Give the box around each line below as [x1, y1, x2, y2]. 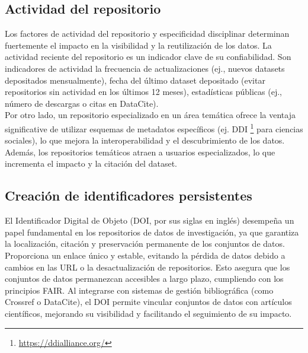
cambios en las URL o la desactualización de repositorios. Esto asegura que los [5, 260, 290, 273]
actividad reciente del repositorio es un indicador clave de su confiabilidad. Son [5, 50, 291, 63]
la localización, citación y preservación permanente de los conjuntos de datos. [5, 237, 285, 250]
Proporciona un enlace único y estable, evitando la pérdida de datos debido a [5, 249, 285, 261]
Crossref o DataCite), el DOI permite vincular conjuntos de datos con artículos [5, 295, 292, 308]
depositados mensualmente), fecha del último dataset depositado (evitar [5, 74, 265, 86]
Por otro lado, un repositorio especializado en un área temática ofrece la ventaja [5, 109, 296, 121]
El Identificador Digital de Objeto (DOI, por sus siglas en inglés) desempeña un [5, 214, 294, 227]
